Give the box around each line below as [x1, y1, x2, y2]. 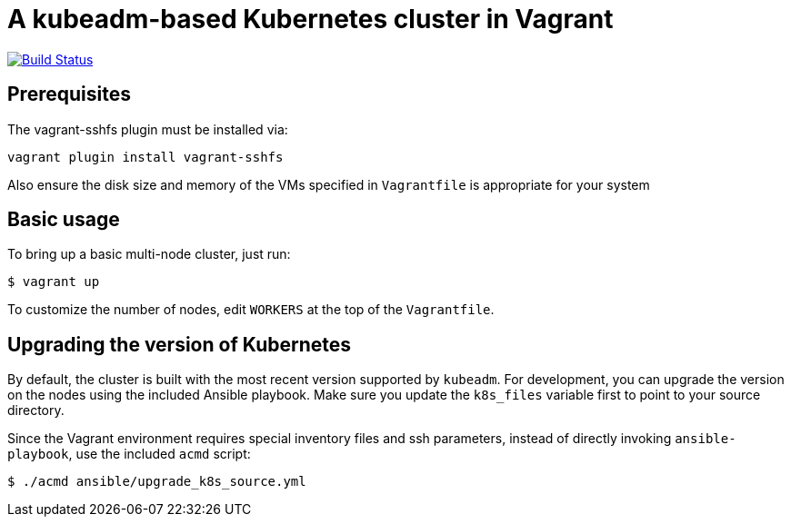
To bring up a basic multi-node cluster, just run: [7, 246, 291, 262]
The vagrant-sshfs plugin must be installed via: [7, 121, 288, 137]
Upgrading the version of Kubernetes [7, 332, 351, 356]
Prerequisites [7, 83, 131, 106]
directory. [7, 402, 65, 419]
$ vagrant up [7, 274, 100, 290]
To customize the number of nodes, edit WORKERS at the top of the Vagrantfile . [7, 302, 495, 318]
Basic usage [7, 208, 120, 232]
